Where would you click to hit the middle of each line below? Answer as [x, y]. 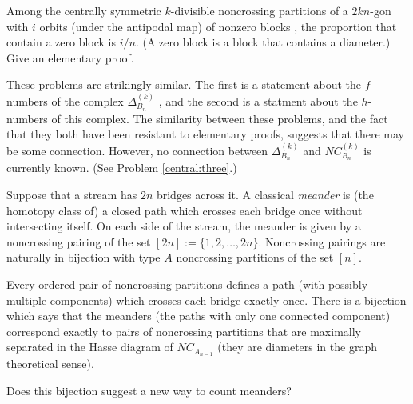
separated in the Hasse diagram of [90, 347]
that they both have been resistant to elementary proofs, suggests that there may [205, 134]
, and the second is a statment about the [258, 100]
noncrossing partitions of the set [255, 257]
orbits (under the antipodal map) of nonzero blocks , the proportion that [218, 26]
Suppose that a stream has [72, 195]
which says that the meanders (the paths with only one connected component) [199, 316]
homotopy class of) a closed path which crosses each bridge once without [185, 210]
